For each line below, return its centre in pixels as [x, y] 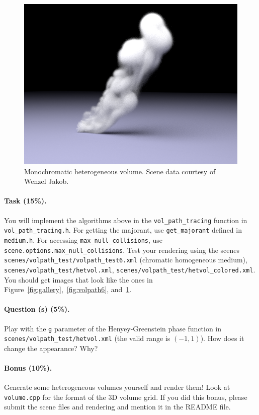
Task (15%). [25, 201]
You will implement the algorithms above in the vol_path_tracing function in [126, 220]
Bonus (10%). [28, 368]
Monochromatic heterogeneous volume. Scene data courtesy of [120, 171]
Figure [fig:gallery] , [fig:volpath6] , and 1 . [68, 289]
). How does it [222, 338]
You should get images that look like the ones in [78, 279]
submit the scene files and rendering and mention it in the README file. [117, 407]
